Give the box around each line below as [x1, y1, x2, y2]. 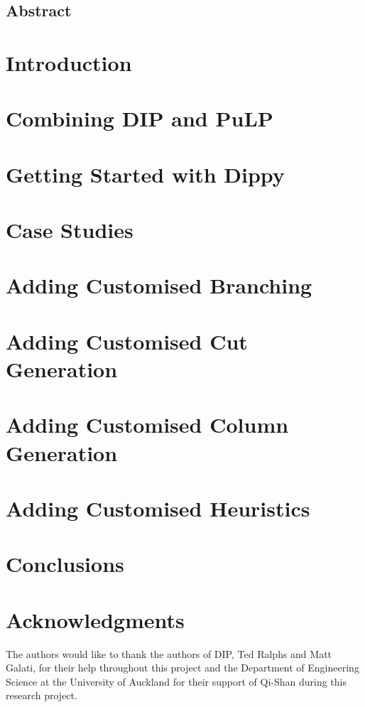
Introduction [6, 48, 132, 77]
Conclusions [6, 549, 124, 578]
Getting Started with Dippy [6, 159, 285, 188]
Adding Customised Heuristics [6, 493, 310, 522]
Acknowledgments [6, 605, 185, 634]
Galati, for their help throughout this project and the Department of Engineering [6, 660, 359, 675]
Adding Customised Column [6, 410, 289, 439]
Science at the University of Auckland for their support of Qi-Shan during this [6, 674, 347, 689]
